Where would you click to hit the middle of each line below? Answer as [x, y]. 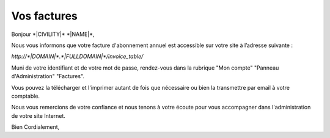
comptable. [25, 96]
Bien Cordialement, [35, 127]
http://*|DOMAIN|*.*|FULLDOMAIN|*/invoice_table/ [77, 56]
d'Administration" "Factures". [48, 76]
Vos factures [44, 16]
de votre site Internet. [38, 115]
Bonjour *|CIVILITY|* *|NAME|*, [53, 34]
